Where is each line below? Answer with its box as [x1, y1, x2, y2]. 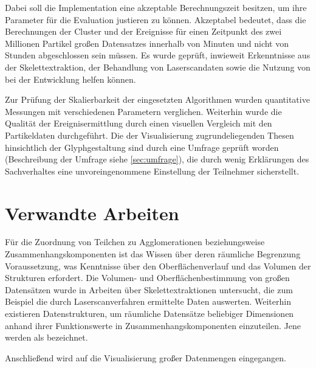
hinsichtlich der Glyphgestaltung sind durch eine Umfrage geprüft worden [5, 141, 279, 153]
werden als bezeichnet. [5, 331, 88, 344]
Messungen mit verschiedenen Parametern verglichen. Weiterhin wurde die [5, 105, 282, 117]
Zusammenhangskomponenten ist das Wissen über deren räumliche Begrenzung [5, 248, 301, 260]
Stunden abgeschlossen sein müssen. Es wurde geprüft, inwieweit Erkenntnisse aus [5, 49, 311, 61]
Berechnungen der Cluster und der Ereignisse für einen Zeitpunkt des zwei [5, 25, 282, 38]
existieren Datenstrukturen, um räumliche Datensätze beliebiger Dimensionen [5, 307, 294, 319]
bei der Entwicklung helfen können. [5, 72, 136, 85]
